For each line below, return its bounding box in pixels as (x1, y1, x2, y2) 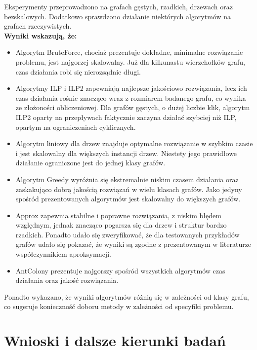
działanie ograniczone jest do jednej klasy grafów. (15, 157, 166, 168)
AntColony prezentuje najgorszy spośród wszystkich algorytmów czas (15, 265, 225, 275)
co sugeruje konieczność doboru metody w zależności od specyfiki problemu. (4, 301, 234, 311)
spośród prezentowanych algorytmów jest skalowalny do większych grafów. (15, 194, 241, 204)
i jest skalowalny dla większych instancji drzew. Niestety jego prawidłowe (15, 148, 237, 158)
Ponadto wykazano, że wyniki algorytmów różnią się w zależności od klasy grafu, (4, 291, 249, 302)
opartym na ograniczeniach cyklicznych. (15, 121, 136, 132)
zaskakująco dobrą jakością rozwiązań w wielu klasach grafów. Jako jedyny (15, 184, 242, 194)
